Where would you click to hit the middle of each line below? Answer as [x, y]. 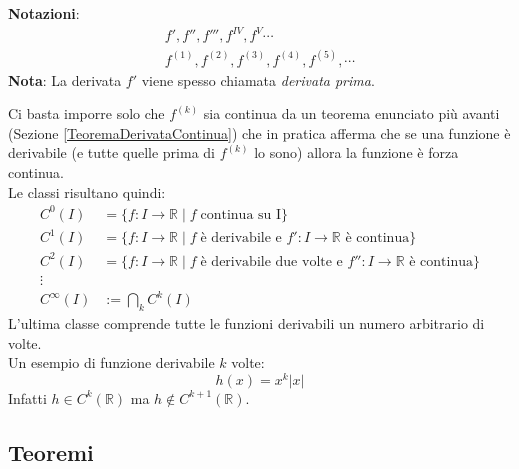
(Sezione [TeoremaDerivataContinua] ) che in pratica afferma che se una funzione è [259, 132]
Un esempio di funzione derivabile [111, 362]
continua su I [241, 214]
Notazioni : [44, 13]
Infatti [27, 397]
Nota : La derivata [65, 79]
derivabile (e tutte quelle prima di [111, 152]
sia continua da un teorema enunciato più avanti [351, 113]
